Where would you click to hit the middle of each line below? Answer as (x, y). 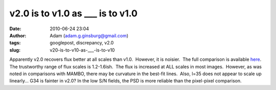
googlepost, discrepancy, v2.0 (82, 43)
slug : (15, 50)
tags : (15, 43)
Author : (18, 35)
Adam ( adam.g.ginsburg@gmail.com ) (89, 35)
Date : (15, 29)
